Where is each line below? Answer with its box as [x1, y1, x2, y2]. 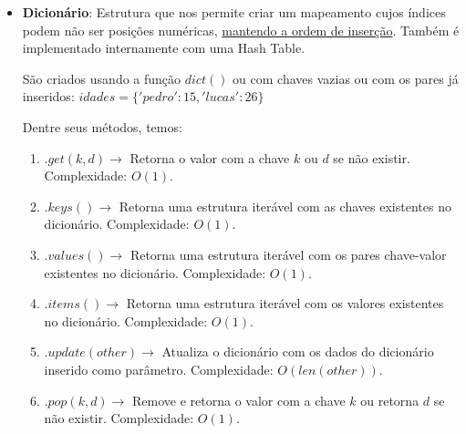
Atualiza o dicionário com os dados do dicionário [161, 342, 434, 361]
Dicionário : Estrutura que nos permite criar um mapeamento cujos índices [22, 3, 446, 21]
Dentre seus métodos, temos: [22, 117, 182, 136]
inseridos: [22, 87, 75, 106]
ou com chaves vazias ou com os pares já [233, 68, 459, 88]
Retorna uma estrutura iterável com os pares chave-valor [129, 244, 447, 263]
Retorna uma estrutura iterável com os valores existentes [126, 294, 444, 313]
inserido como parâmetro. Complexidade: [44, 359, 274, 378]
